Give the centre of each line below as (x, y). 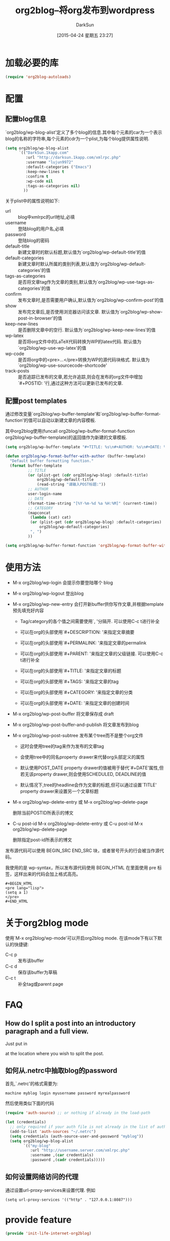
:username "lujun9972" (49, 162)
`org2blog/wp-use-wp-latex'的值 (52, 348)
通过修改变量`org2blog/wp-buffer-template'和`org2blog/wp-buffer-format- (83, 414)
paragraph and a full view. (47, 1031)
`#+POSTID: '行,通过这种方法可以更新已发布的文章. (71, 383)
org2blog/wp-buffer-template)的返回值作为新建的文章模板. (66, 437)
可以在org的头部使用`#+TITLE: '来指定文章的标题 (71, 671)
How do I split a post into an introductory (71, 1024)
